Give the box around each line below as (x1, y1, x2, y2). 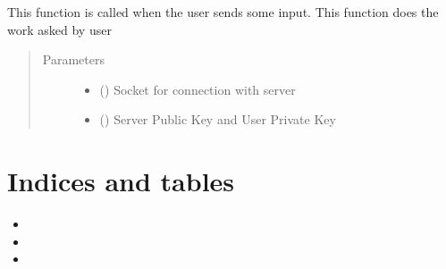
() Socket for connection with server (99, 80, 296, 98)
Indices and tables (7, 163, 235, 199)
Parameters (42, 50, 105, 69)
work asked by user (7, 20, 112, 38)
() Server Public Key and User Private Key (99, 110, 336, 129)
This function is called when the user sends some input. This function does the (7, 3, 439, 21)
